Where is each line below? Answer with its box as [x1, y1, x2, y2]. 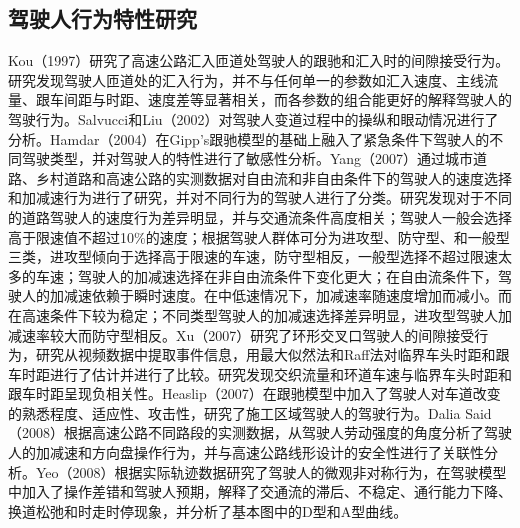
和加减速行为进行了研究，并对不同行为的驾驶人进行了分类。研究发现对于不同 [8, 187, 512, 208]
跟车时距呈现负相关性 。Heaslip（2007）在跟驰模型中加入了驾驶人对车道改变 [8, 383, 501, 404]
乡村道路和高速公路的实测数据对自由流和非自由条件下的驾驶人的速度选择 [35, 167, 512, 188]
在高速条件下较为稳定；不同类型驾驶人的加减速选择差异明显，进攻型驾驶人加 [8, 304, 512, 325]
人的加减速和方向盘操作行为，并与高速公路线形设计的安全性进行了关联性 [8, 442, 484, 463]
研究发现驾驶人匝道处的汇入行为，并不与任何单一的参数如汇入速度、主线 [8, 69, 484, 90]
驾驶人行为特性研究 [8, 3, 197, 34]
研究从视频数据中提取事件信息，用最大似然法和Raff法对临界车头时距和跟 [35, 344, 510, 365]
